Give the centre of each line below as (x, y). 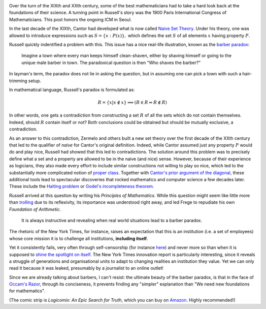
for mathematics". (27, 291)
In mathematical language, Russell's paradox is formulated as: (72, 90)
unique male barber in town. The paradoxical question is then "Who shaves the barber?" (111, 62)
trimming (18, 81)
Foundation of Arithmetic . (35, 209)
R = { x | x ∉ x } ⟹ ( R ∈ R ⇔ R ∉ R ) (133, 103)
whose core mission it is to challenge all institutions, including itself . (79, 238)
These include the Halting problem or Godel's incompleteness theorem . (82, 186)
